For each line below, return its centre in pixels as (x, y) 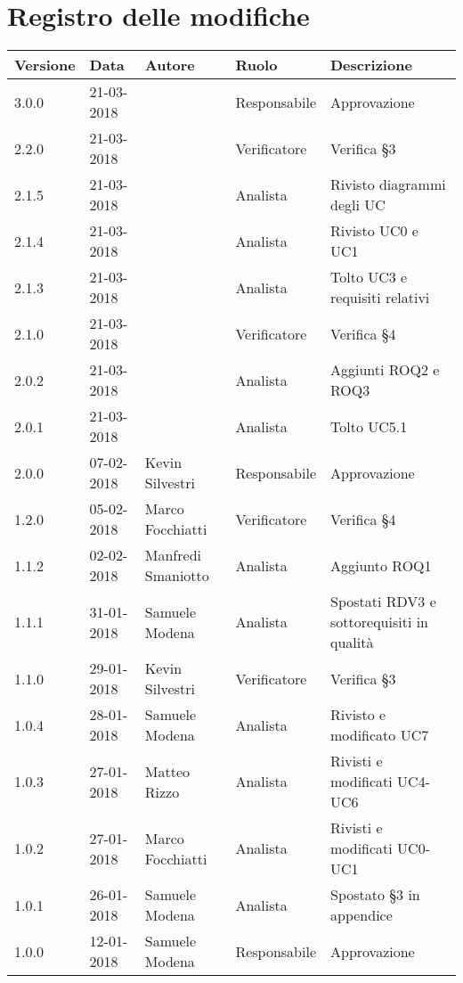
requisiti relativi (380, 298)
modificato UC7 (380, 735)
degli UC (358, 205)
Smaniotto (177, 576)
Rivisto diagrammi (388, 184)
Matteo (167, 771)
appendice (361, 915)
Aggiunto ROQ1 (381, 565)
